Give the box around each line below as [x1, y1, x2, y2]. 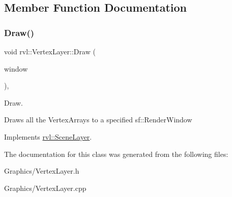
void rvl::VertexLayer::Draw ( [4, 46, 96, 56]
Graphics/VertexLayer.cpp [4, 182, 86, 193]
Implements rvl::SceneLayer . [4, 131, 92, 142]
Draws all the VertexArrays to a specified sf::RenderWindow [4, 114, 192, 125]
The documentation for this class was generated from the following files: [4, 148, 228, 159]
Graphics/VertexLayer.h [4, 166, 79, 176]
